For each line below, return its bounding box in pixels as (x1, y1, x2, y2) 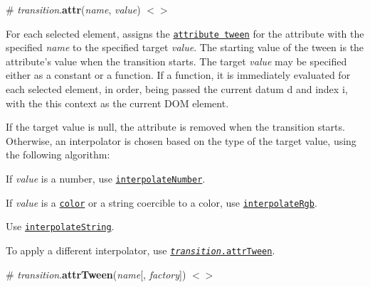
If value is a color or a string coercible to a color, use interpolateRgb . (6, 195, 317, 210)
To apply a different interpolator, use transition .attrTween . (6, 242, 275, 257)
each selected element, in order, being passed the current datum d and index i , (6, 82, 348, 97)
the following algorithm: (6, 147, 110, 162)
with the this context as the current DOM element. (6, 95, 229, 110)
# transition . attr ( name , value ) (6, 2, 141, 16)
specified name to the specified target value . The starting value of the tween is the (6, 40, 364, 55)
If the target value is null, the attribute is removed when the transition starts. (6, 119, 345, 134)
